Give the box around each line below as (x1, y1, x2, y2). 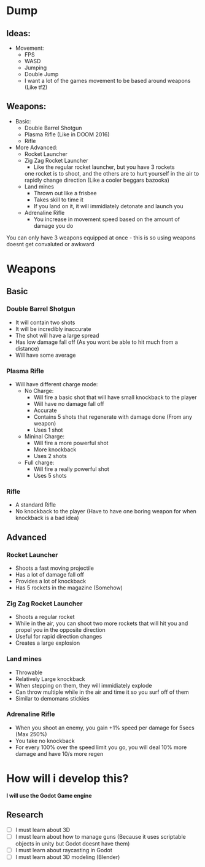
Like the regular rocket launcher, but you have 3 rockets (33, 163, 175, 171)
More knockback (33, 446, 77, 453)
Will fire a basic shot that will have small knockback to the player (33, 394, 197, 401)
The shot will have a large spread (15, 332, 99, 339)
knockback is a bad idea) (15, 514, 79, 522)
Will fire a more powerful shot (33, 439, 109, 446)
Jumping (24, 64, 47, 71)
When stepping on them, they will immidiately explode (15, 682, 152, 689)
